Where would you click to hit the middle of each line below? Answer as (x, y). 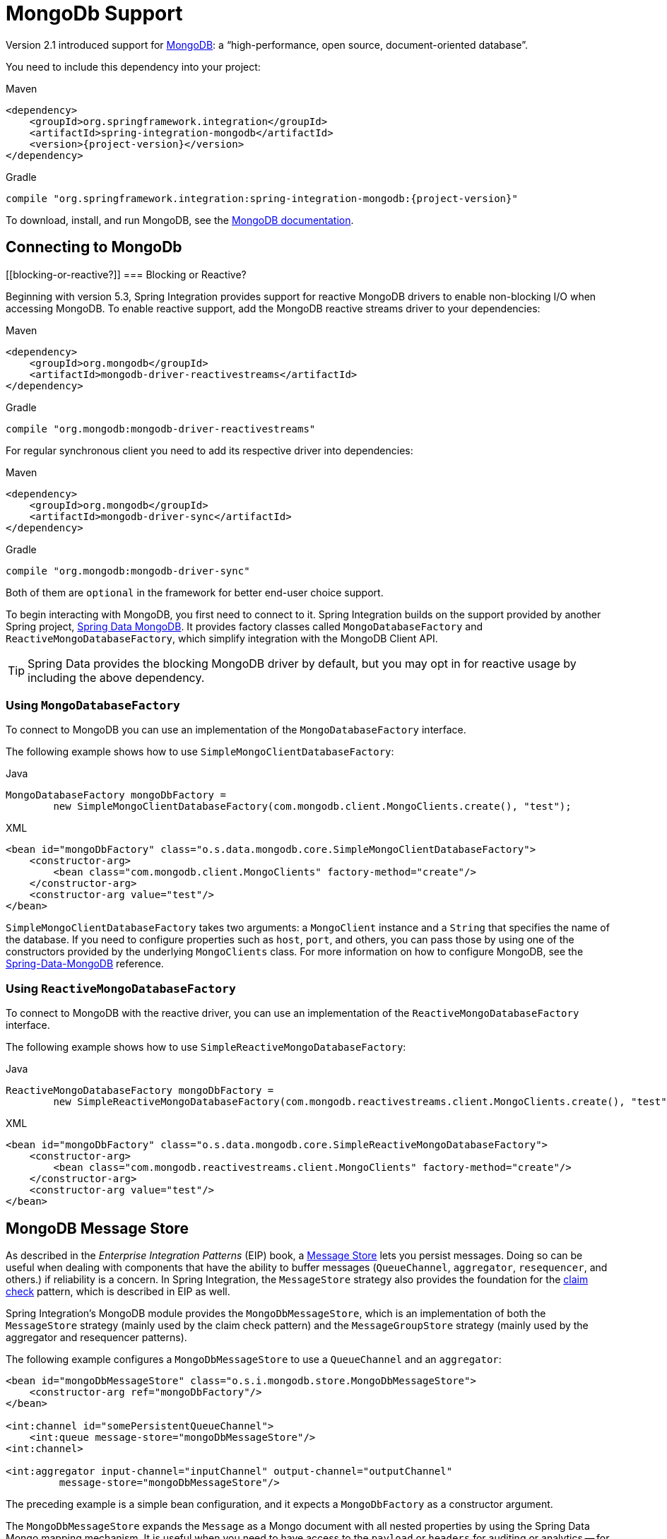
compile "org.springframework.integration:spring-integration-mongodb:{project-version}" (262, 198)
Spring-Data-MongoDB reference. (85, 964)
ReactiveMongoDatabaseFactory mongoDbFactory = (140, 1091)
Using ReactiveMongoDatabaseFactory (121, 988)
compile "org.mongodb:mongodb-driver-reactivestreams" (161, 429)
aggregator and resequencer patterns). (96, 1337)
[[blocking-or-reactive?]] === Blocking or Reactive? (126, 274)
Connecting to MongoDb (94, 247)
